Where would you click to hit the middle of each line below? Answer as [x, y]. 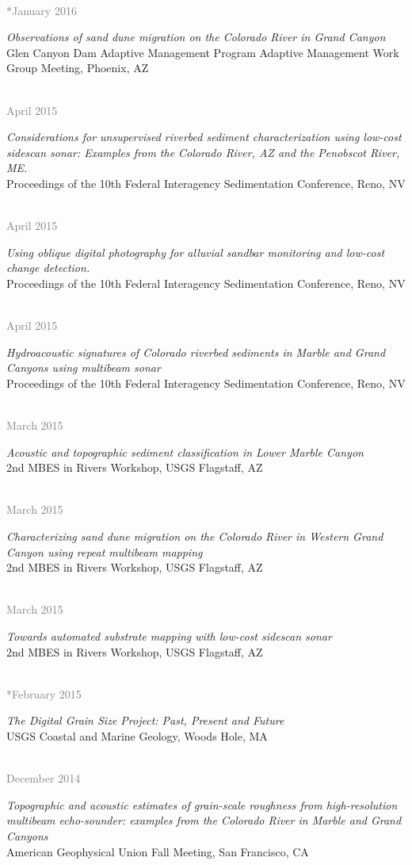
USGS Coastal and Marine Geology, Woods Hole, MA [137, 735]
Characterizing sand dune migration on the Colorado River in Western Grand [195, 536]
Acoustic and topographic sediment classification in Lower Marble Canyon [185, 452]
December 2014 [44, 778]
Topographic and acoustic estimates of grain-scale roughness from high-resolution [202, 804]
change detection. [48, 268]
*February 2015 [44, 693]
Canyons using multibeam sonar [84, 367]
